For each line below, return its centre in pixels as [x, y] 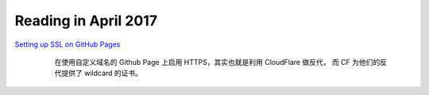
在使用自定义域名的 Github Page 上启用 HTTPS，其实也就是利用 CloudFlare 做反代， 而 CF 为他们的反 [221, 62]
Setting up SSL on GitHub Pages [68, 44]
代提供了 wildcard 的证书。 [99, 73]
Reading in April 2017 [86, 21]
